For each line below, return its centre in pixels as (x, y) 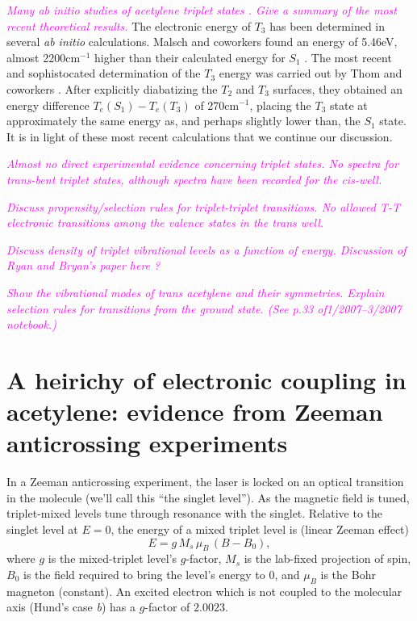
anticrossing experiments (147, 443)
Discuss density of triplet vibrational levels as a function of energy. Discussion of (206, 249)
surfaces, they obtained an (338, 88)
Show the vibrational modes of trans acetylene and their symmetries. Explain (196, 292)
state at (348, 105)
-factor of (167, 607)
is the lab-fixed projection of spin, (327, 558)
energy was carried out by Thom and (311, 73)
